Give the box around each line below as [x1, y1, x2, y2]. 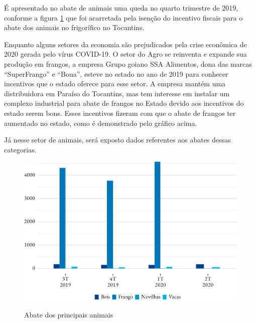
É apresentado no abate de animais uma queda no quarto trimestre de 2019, [4, 3, 238, 13]
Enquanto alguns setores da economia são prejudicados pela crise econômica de [4, 39, 247, 49]
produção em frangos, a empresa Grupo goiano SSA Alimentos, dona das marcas [4, 58, 252, 69]
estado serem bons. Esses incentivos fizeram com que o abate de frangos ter [4, 107, 236, 118]
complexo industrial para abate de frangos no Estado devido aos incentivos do [4, 98, 244, 108]
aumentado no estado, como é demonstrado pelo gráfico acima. [4, 117, 197, 128]
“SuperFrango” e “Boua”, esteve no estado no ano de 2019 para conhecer [4, 68, 228, 79]
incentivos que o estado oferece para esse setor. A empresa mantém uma [4, 78, 226, 89]
